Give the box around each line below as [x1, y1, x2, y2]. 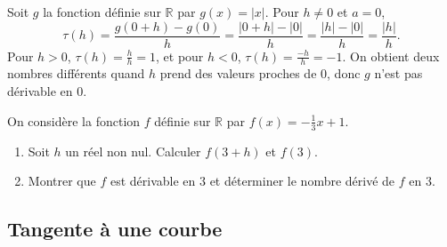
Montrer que [28, 171, 96, 190]
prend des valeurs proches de [159, 64, 317, 83]
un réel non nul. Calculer [65, 141, 201, 160]
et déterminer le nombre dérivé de [209, 171, 395, 190]
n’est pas [374, 64, 423, 83]
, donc [327, 64, 361, 83]
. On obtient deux [342, 46, 440, 65]
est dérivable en [110, 171, 196, 190]
